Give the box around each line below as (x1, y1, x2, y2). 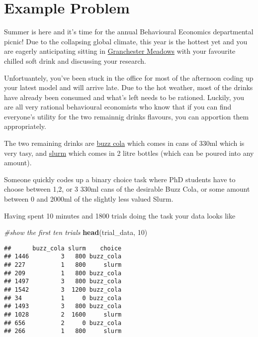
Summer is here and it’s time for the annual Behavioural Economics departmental (4, 26, 254, 37)
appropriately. (4, 121, 46, 131)
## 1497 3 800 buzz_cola (4, 278, 122, 285)
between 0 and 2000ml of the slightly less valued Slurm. (4, 194, 173, 204)
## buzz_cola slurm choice (4, 244, 122, 252)
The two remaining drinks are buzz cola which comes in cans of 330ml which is (4, 138, 245, 148)
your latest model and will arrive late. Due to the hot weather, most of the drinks (4, 82, 253, 93)
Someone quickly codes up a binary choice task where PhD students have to (4, 174, 236, 184)
